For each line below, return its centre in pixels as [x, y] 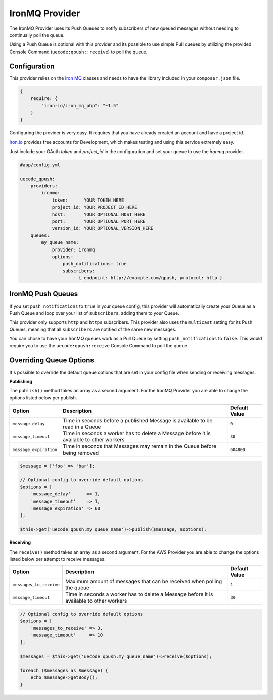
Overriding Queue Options [52, 360]
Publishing [21, 381]
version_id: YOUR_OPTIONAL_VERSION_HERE [103, 228]
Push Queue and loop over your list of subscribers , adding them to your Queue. [94, 313]
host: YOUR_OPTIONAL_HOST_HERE [99, 214]
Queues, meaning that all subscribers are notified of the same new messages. [93, 329]
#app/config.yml [40, 165]
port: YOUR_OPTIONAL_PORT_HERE [99, 221]
